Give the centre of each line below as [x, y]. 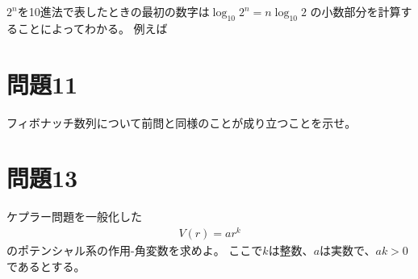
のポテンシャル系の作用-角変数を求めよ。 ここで [135, 250]
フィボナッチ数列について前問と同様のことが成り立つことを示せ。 [182, 122]
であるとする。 [46, 266]
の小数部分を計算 [355, 11]
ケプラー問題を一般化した [74, 217]
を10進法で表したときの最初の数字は [113, 11]
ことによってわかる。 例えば [92, 28]
